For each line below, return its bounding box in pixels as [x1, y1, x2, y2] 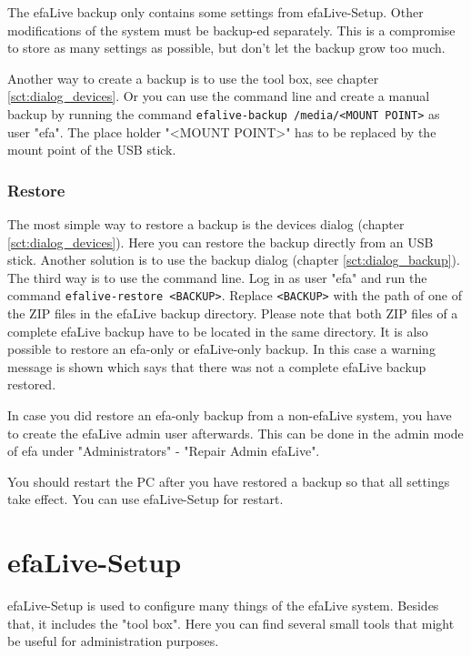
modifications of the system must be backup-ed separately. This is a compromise [7, 20, 456, 39]
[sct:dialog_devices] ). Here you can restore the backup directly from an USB [7, 232, 434, 251]
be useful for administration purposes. [7, 631, 219, 651]
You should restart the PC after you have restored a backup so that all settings [7, 471, 450, 490]
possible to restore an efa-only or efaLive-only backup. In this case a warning [7, 339, 436, 358]
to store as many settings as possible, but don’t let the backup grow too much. [7, 38, 446, 57]
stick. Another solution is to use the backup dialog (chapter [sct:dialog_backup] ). [7, 250, 460, 269]
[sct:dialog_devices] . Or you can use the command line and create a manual [7, 86, 430, 106]
